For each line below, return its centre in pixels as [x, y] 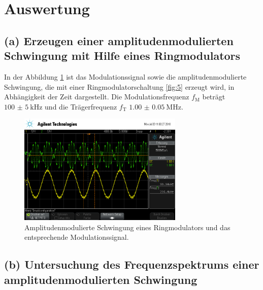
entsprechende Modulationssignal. [77, 237]
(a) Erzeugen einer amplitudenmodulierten [119, 40]
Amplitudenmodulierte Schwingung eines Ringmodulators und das [127, 227]
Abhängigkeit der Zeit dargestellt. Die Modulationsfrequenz [97, 97]
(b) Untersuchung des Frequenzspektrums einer [132, 264]
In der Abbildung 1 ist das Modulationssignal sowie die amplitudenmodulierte [125, 76]
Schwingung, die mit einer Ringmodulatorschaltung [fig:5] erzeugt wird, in [119, 86]
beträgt [214, 97]
